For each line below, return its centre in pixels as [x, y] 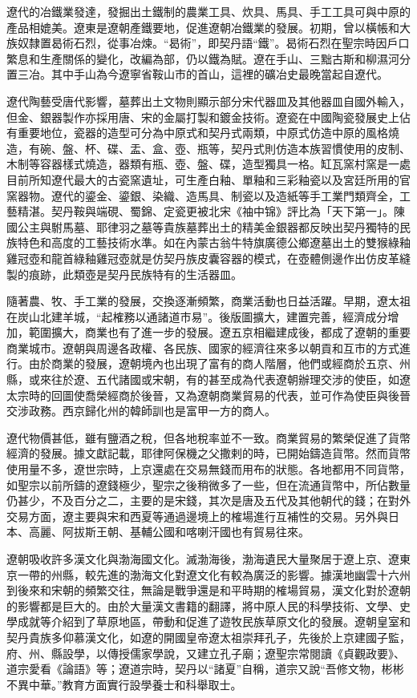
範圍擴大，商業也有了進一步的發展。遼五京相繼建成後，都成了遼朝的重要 [219, 332]
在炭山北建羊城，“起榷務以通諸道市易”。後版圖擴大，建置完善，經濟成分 [197, 316]
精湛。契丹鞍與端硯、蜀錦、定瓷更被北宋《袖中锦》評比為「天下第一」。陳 [211, 211]
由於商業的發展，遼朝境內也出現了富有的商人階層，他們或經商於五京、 [214, 363]
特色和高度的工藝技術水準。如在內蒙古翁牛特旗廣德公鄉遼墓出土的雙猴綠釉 [214, 242]
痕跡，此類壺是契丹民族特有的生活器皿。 [135, 274]
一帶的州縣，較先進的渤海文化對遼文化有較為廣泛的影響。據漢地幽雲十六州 [214, 574]
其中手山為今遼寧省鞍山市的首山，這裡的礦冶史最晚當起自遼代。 [219, 74]
